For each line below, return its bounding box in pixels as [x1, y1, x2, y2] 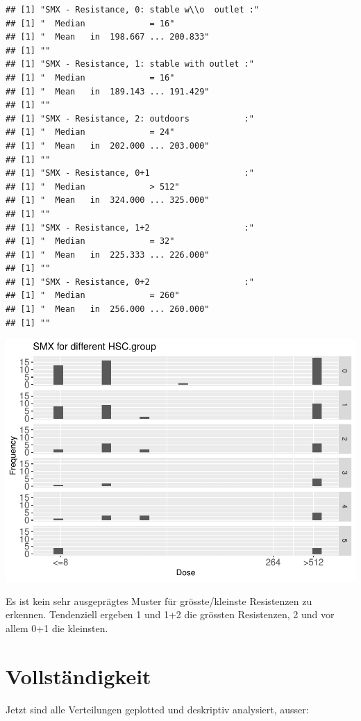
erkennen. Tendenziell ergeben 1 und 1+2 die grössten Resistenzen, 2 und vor [6, 607, 335, 622]
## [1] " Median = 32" [6, 236, 175, 247]
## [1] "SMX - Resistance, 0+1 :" [6, 168, 254, 179]
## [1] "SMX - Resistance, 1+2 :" [6, 222, 254, 233]
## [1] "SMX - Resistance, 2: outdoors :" [6, 113, 254, 124]
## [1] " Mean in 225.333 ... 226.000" [6, 249, 210, 260]
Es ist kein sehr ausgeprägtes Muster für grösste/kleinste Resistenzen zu [6, 593, 312, 608]
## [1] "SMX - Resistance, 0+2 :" [6, 276, 254, 287]
